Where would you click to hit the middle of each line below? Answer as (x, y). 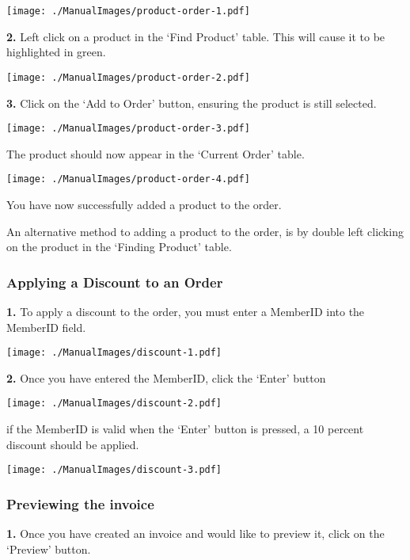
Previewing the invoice (80, 503)
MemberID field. (46, 327)
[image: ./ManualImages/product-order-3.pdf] (128, 129)
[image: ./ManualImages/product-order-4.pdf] (128, 179)
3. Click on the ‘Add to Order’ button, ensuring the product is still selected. (192, 103)
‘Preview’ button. (49, 549)
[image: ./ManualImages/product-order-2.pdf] (128, 77)
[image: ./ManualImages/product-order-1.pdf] (128, 11)
